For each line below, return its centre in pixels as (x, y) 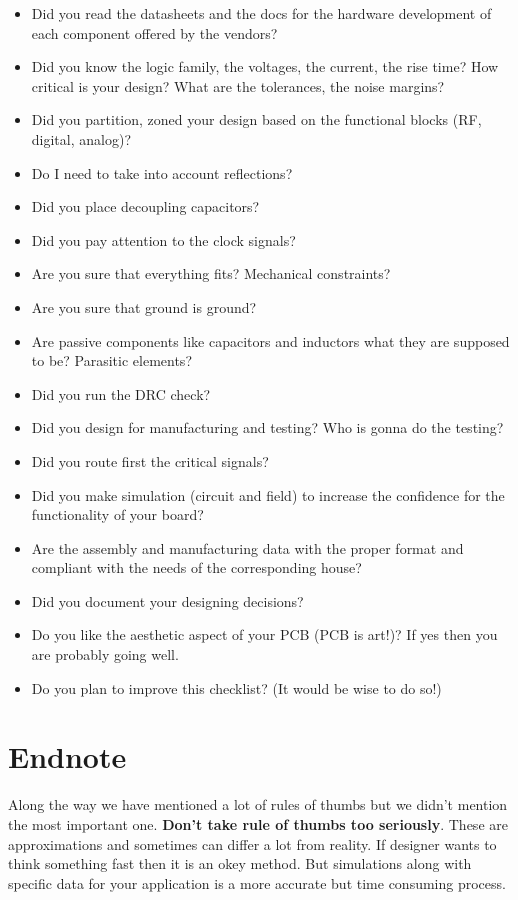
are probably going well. (105, 654)
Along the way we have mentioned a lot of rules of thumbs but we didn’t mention (258, 804)
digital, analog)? (81, 138)
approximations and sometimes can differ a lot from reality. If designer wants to (252, 843)
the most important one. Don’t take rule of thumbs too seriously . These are (258, 823)
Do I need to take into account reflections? (162, 172)
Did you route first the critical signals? (150, 460)
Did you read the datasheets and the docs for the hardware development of (261, 13)
